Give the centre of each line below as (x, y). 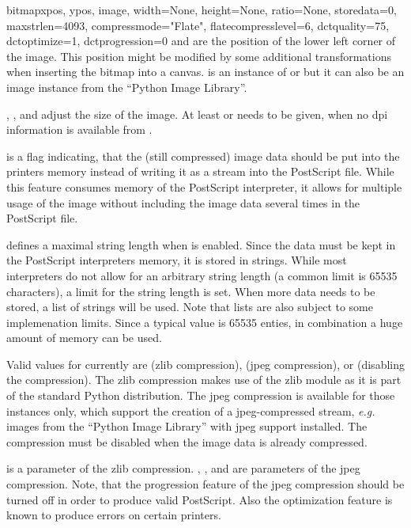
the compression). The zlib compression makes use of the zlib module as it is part (204, 380)
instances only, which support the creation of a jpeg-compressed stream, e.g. (191, 410)
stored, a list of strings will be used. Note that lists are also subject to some (190, 307)
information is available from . (79, 129)
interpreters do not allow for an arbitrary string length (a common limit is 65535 (202, 275)
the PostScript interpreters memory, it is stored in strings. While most (177, 260)
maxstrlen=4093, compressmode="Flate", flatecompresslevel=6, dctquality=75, (198, 25)
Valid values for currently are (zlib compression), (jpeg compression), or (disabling (205, 364)
